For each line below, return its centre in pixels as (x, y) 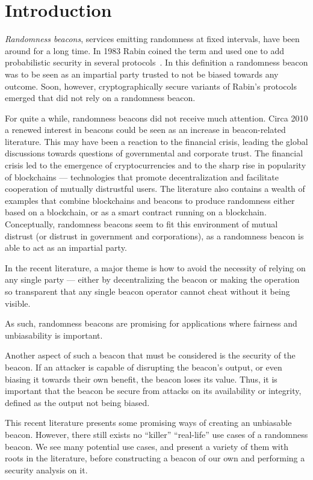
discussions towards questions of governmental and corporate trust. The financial (154, 153)
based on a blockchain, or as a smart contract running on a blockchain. (136, 212)
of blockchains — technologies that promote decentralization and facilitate (142, 177)
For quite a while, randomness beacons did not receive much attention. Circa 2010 (156, 118)
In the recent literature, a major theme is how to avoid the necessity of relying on (155, 267)
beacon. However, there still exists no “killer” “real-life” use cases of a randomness (156, 434)
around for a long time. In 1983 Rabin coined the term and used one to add (144, 50)
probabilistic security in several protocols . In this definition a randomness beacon (156, 62)
